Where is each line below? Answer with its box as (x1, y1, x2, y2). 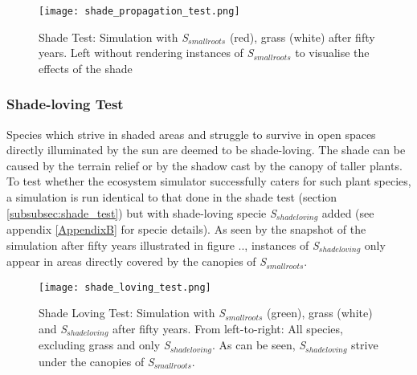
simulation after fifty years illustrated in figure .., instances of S (6, 236, 319, 253)
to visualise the (295, 44, 370, 61)
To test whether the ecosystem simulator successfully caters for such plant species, (6, 173, 411, 190)
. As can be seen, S (211, 336, 306, 353)
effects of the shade (39, 59, 133, 76)
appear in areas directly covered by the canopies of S (6, 253, 267, 270)
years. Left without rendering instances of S (39, 44, 254, 61)
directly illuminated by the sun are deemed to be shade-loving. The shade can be (6, 141, 406, 158)
